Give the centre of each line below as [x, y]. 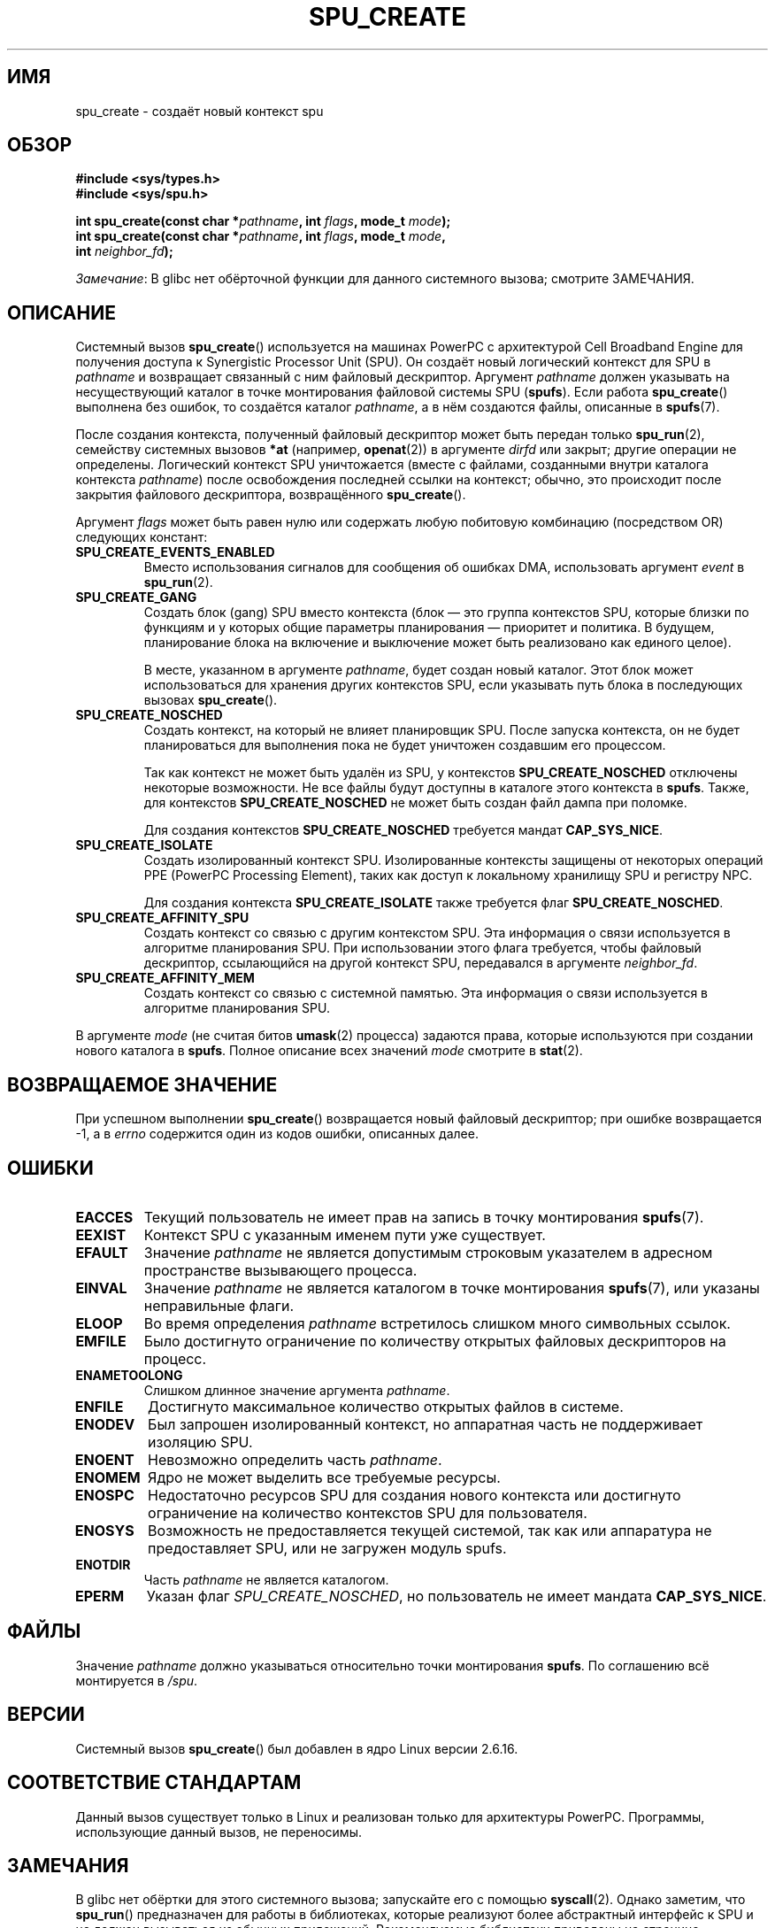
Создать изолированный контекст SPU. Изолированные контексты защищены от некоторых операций [453, 860]
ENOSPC [104, 1495]
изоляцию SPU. [200, 1442]
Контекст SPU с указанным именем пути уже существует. [345, 1234]
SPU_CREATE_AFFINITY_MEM [165, 978]
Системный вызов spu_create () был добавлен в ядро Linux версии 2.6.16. [297, 1748]
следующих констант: [142, 537]
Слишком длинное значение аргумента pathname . [297, 1390]
